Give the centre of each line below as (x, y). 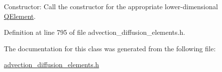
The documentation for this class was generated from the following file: (110, 48)
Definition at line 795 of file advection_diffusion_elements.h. (95, 32)
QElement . (20, 16)
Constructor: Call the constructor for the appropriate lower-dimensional (111, 6)
